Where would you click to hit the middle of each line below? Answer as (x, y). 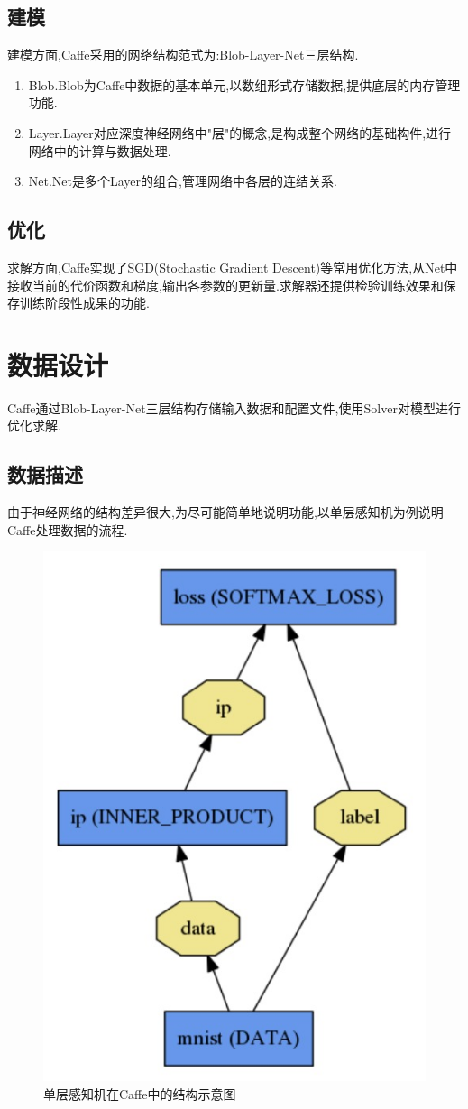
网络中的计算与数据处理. (100, 150)
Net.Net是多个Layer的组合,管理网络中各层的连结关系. (183, 181)
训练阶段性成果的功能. (84, 303)
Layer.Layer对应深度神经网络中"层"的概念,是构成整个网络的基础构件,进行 (240, 132)
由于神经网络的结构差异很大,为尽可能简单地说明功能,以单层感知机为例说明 (225, 512)
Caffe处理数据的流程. (68, 529)
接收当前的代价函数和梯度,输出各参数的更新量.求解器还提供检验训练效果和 (225, 285)
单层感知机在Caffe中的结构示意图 (140, 1093)
